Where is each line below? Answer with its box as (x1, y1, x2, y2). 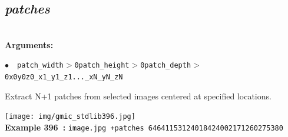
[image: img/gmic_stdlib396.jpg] (5, 112, 135, 121)
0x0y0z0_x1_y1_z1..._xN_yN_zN (5, 73, 123, 82)
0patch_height (74, 61, 130, 70)
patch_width (17, 61, 64, 70)
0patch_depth (140, 61, 191, 70)
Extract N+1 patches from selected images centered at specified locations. (5, 89, 272, 102)
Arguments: (5, 38, 54, 51)
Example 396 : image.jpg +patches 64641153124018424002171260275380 (5, 121, 283, 133)
